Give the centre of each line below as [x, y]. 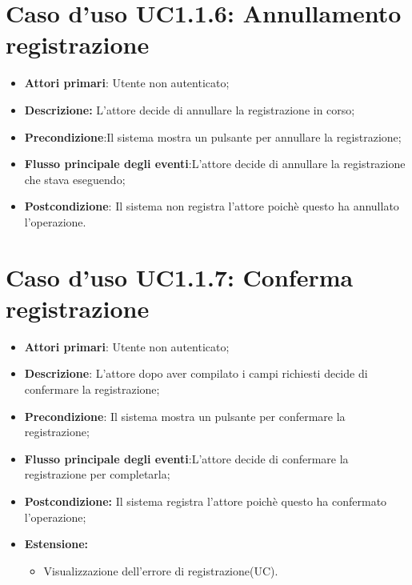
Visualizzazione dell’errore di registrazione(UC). [161, 570]
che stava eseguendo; [75, 179]
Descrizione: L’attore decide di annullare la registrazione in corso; [190, 109]
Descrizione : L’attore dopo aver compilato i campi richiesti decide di [196, 373]
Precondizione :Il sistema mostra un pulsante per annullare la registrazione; [213, 136]
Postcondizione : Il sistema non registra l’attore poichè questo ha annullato [212, 206]
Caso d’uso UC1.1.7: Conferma [180, 276]
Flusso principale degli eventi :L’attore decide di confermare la [186, 458]
